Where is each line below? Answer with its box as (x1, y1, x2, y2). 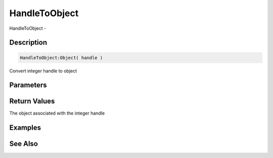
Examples (9, 124, 41, 132)
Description (9, 38, 48, 47)
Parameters (9, 81, 47, 89)
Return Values (9, 97, 55, 106)
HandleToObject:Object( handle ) (20, 55, 103, 61)
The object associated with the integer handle (9, 110, 105, 116)
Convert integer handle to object (9, 68, 77, 74)
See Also (9, 139, 38, 148)
